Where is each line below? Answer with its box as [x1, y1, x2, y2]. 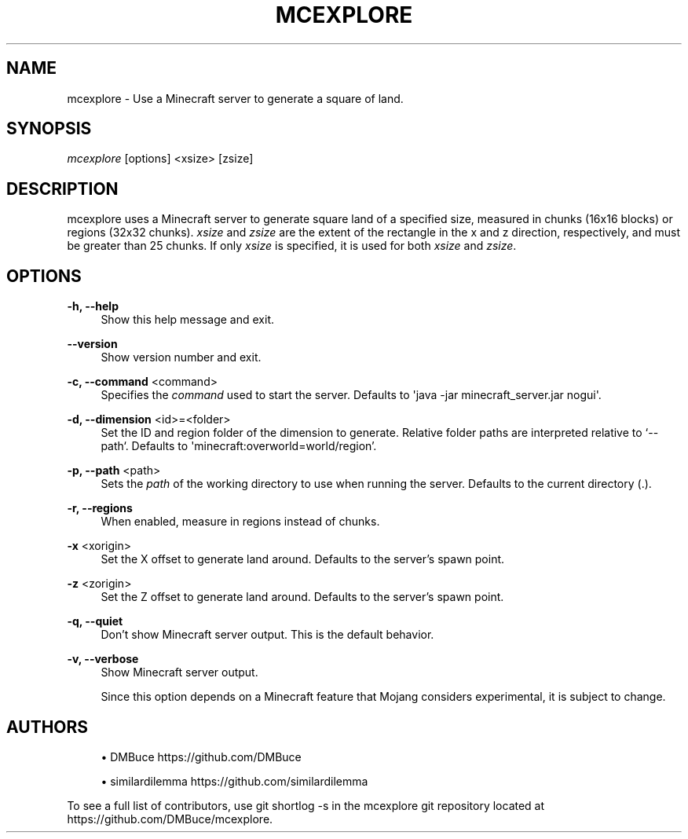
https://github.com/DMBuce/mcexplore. [67, 812, 273, 826]
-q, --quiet [67, 614, 123, 628]
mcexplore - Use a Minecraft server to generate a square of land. [67, 91, 404, 105]
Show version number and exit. [101, 350, 262, 365]
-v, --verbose [67, 652, 139, 666]
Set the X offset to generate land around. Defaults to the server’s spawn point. [101, 552, 505, 566]
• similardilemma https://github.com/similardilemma [101, 774, 368, 788]
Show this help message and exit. [101, 313, 274, 327]
